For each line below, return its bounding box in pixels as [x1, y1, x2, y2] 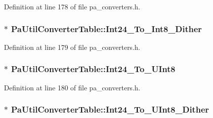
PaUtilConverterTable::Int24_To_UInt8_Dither [11, 103, 209, 116]
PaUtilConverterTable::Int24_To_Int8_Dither [11, 22, 202, 35]
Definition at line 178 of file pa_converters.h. [4, 1, 140, 11]
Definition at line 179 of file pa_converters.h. [4, 41, 140, 52]
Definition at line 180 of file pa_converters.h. [4, 82, 140, 92]
